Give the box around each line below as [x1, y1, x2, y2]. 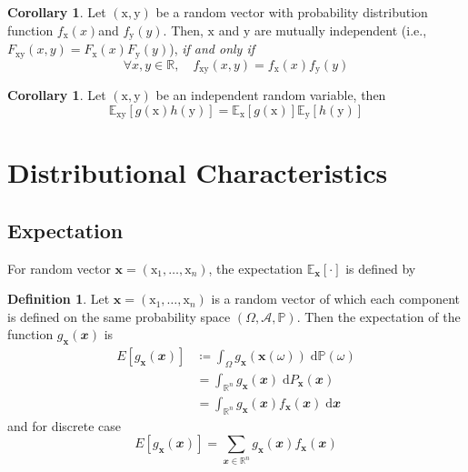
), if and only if [169, 39, 255, 58]
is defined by [345, 258, 416, 277]
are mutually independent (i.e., [254, 20, 427, 39]
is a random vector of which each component [211, 289, 461, 308]
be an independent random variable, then [155, 85, 386, 104]
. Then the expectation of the [296, 306, 461, 326]
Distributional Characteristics [7, 154, 388, 191]
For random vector [7, 258, 111, 277]
